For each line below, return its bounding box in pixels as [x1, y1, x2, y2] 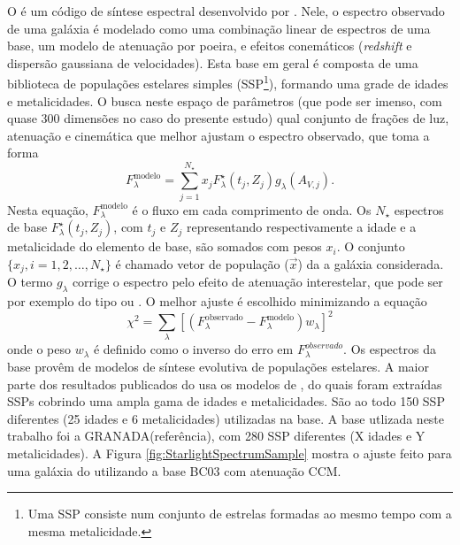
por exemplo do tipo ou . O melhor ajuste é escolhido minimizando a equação [7, 291, 427, 310]
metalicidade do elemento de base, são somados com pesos [7, 237, 322, 256]
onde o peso [7, 340, 72, 358]
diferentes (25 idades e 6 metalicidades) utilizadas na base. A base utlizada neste [7, 409, 445, 427]
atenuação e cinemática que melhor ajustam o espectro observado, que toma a [7, 126, 430, 144]
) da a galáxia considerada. [297, 254, 444, 272]
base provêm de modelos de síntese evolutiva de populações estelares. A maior [7, 357, 429, 375]
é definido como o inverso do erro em [93, 340, 294, 358]
